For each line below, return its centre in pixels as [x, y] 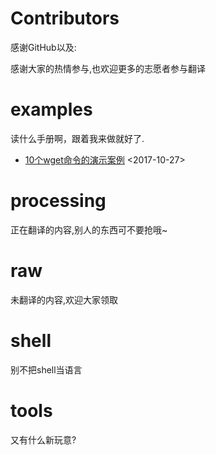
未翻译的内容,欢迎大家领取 [64, 299]
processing [58, 201]
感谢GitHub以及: [43, 47]
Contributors [65, 18]
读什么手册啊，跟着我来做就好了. [77, 138]
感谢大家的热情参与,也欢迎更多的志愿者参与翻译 [108, 68]
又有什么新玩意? [43, 439]
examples [51, 109]
